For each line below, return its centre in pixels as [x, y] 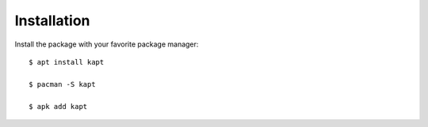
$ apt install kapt [67, 62]
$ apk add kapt [58, 106]
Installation [52, 21]
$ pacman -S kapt [62, 84]
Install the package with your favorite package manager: [107, 44]
